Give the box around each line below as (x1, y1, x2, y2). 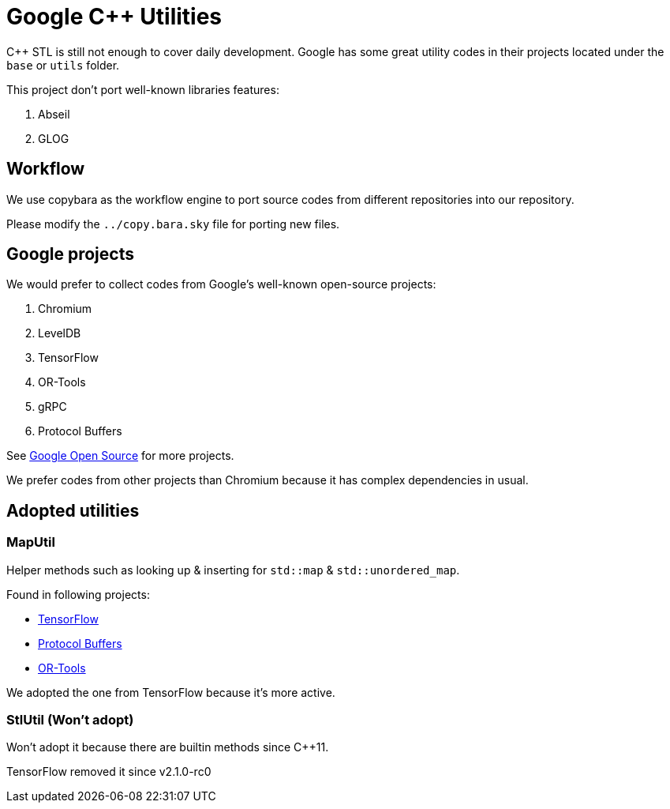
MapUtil (6, 534, 55, 551)
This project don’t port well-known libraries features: (6, 82, 279, 96)
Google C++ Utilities (6, 3, 223, 30)
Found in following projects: (6, 587, 150, 601)
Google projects (6, 244, 134, 265)
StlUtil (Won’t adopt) (6, 712, 134, 728)
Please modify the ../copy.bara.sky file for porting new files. (6, 216, 340, 231)
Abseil (38, 107, 70, 121)
